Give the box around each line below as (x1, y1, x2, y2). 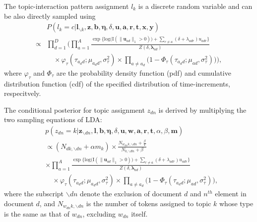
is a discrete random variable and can (138, 1, 253, 11)
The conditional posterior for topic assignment (4, 104, 145, 115)
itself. (131, 208, 148, 219)
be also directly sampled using (4, 10, 96, 21)
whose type (219, 198, 254, 208)
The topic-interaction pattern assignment (4, 1, 129, 11)
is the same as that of (4, 208, 70, 219)
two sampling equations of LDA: (4, 114, 102, 125)
